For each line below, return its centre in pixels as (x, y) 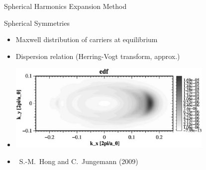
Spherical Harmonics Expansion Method (65, 6)
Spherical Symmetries (37, 23)
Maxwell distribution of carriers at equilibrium (87, 39)
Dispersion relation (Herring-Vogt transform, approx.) (98, 56)
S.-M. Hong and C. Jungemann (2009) (79, 161)
